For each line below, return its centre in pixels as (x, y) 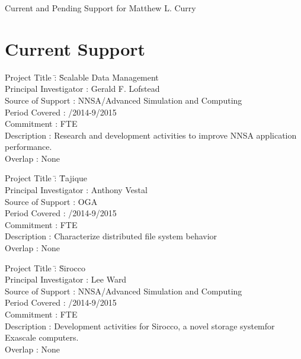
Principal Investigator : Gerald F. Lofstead (82, 89)
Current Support (75, 48)
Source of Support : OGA (51, 201)
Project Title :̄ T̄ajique (46, 178)
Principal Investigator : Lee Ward (66, 279)
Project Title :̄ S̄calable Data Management (82, 77)
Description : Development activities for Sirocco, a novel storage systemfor (140, 326)
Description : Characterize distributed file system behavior (111, 236)
